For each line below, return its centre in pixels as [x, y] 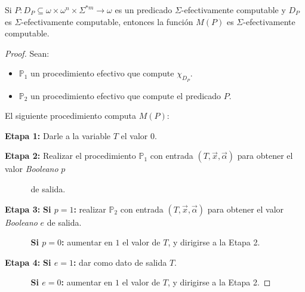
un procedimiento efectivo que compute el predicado [126, 95]
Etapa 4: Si [28, 262]
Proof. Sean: [27, 53]
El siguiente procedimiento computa [71, 116]
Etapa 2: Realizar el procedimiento [70, 156]
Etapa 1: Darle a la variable [58, 135]
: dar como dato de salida [120, 262]
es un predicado [144, 10]
